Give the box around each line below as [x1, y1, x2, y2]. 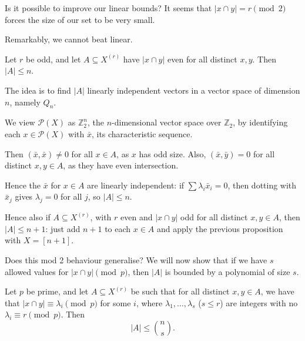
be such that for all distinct [130, 285, 230, 297]
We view [5, 116, 35, 128]
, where [136, 296, 163, 309]
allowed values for [5, 265, 69, 277]
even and [120, 211, 153, 223]
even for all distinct [167, 52, 237, 65]
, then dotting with [227, 178, 297, 191]
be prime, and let [26, 285, 89, 297]
